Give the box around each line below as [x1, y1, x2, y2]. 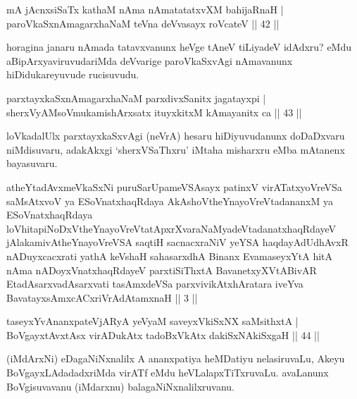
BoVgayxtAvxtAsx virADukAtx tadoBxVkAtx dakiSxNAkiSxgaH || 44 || [6, 327, 320, 342]
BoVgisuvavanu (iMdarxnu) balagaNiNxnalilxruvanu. [6, 379, 234, 393]
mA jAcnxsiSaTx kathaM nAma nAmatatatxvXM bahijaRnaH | [6, 2, 284, 16]
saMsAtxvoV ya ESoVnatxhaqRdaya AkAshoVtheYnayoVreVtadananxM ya [6, 193, 333, 208]
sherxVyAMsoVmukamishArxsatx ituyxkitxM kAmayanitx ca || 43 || [6, 104, 302, 119]
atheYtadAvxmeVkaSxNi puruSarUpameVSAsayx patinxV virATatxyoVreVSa [6, 179, 342, 194]
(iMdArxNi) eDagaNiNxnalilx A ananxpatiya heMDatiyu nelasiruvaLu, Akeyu [6, 351, 345, 366]
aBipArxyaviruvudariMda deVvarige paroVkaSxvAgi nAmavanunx [6, 53, 293, 68]
